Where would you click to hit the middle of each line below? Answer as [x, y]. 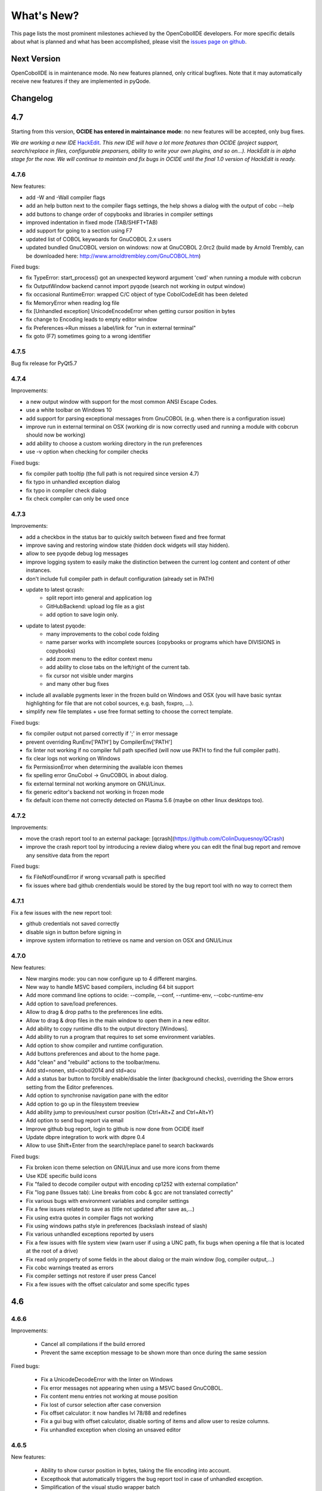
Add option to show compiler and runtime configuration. [95, 1045]
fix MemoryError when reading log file [73, 303]
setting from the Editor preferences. [70, 1087]
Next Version [36, 59]
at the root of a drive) [52, 1251]
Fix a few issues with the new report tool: [62, 912]
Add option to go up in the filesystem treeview [83, 1104]
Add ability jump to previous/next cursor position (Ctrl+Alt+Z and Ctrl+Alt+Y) [120, 1112]
